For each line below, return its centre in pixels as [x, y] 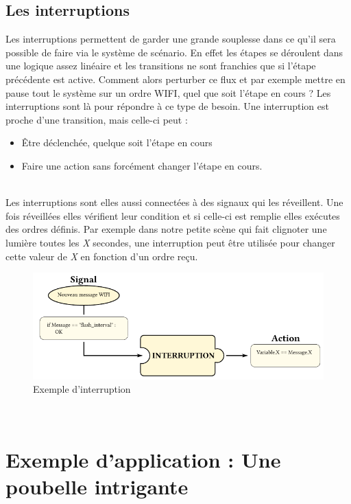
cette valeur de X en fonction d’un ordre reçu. [102, 256]
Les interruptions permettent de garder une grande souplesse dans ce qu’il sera [171, 39]
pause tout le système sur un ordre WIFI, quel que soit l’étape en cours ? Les [168, 92]
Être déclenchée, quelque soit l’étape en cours [117, 142]
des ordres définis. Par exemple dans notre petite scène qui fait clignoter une [166, 229]
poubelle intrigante [97, 486]
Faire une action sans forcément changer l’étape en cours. [142, 165]
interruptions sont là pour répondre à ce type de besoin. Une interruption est [167, 106]
